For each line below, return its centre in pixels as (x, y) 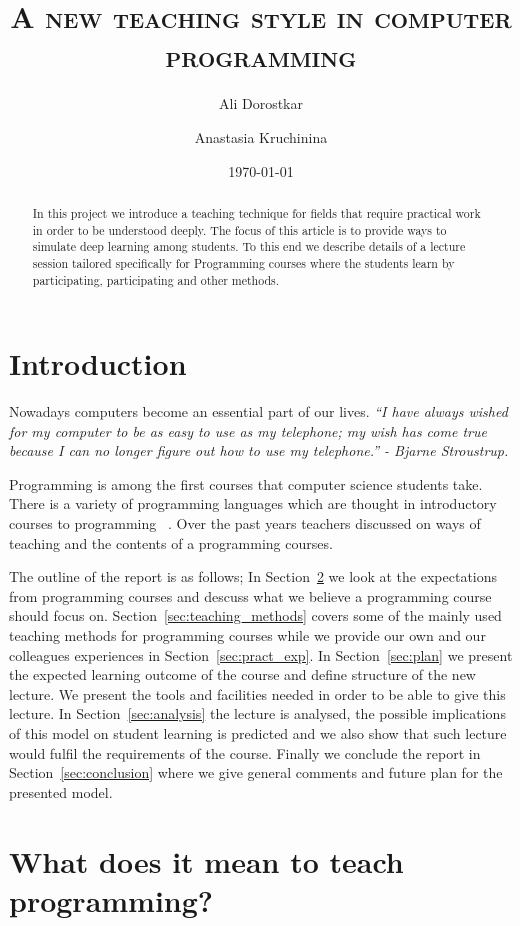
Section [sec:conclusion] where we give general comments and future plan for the (256, 772)
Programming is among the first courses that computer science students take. (246, 483)
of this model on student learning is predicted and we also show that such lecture (258, 733)
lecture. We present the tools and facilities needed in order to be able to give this (257, 693)
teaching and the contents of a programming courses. (171, 542)
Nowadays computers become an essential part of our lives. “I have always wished (258, 411)
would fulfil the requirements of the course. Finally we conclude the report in (245, 752)
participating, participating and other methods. (156, 279)
